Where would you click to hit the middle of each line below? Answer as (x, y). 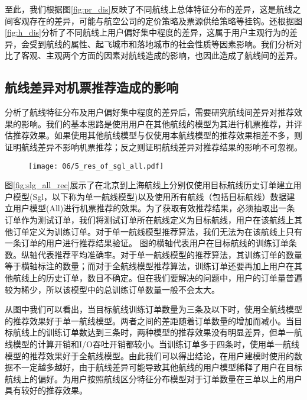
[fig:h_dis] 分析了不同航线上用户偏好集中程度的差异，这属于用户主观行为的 (147, 32)
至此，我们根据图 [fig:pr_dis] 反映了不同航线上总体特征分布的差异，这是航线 (149, 9)
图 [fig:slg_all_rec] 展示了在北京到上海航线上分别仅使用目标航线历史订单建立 (149, 185)
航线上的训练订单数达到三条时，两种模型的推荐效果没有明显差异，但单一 (153, 332)
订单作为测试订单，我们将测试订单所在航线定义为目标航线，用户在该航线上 (149, 219)
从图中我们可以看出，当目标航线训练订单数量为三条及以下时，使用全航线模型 (153, 309)
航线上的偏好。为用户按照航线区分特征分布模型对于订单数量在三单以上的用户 (153, 378)
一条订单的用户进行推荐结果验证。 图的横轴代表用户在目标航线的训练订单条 (151, 243)
